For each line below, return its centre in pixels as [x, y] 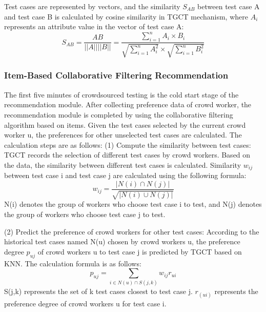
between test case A [229, 6]
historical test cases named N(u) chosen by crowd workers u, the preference [122, 241]
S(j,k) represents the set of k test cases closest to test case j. [98, 291]
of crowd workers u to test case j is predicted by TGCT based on [140, 251]
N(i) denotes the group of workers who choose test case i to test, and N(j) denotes [133, 204]
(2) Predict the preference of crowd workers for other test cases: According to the [132, 231]
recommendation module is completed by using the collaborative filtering [119, 114]
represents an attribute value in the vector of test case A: [94, 26]
